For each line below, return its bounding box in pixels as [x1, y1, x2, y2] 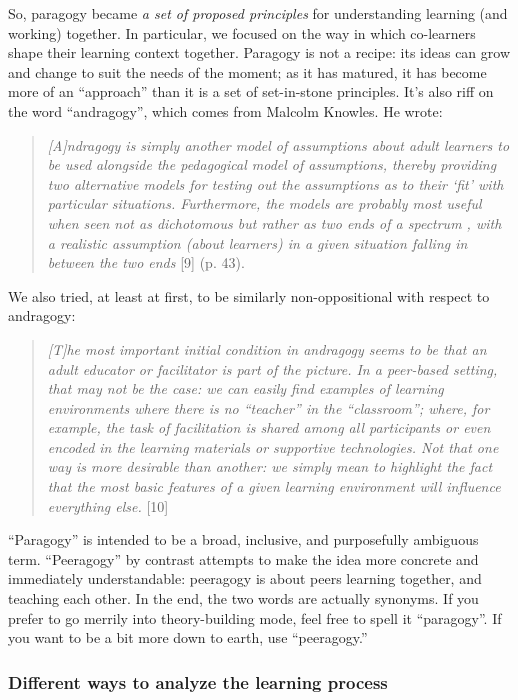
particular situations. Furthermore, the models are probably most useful [47, 193, 482, 214]
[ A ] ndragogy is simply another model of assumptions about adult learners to [47, 134, 510, 155]
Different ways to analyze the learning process [8, 669, 388, 694]
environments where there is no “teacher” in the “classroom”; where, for [47, 397, 490, 418]
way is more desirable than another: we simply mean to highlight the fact [47, 456, 493, 477]
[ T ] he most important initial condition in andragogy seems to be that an [47, 338, 487, 359]
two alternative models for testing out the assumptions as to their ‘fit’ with [47, 173, 504, 194]
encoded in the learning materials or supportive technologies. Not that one [47, 436, 499, 457]
